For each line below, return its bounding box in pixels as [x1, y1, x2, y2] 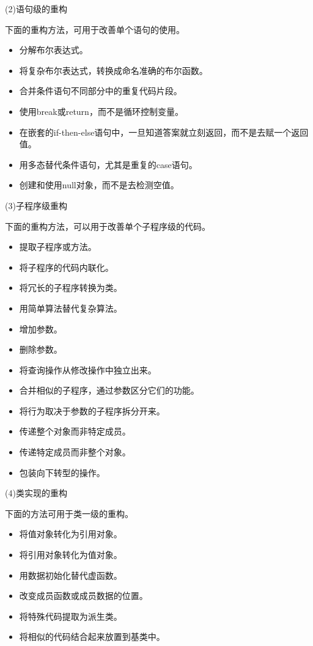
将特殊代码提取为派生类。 [19, 609, 122, 622]
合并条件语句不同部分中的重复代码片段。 [19, 84, 182, 97]
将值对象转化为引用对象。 [19, 527, 122, 540]
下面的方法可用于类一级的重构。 [5, 507, 133, 519]
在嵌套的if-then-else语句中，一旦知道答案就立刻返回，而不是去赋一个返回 [19, 125, 309, 138]
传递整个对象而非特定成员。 [19, 425, 131, 438]
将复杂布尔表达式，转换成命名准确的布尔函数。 [19, 64, 208, 76]
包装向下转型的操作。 [19, 466, 105, 479]
